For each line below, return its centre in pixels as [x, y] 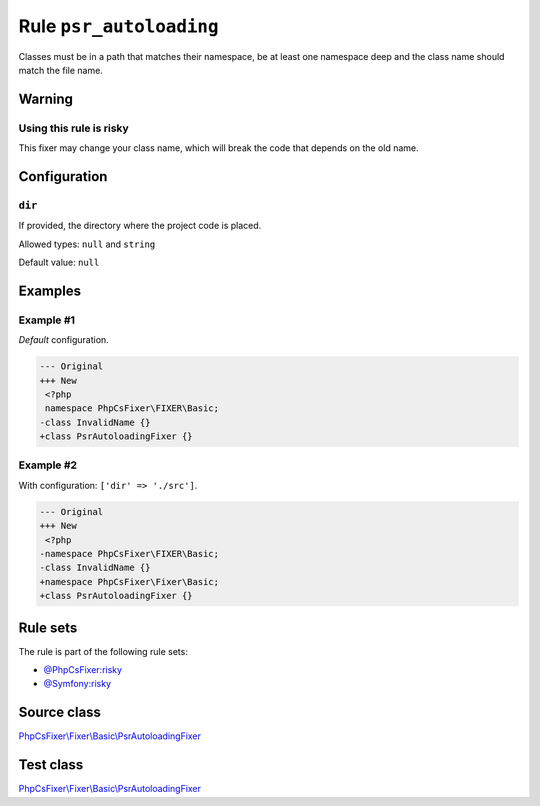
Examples [50, 290]
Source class [60, 712]
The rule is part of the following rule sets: [103, 651]
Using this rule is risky [73, 128]
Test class [51, 765]
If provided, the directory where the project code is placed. [140, 226]
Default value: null [59, 262]
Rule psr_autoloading [118, 26]
